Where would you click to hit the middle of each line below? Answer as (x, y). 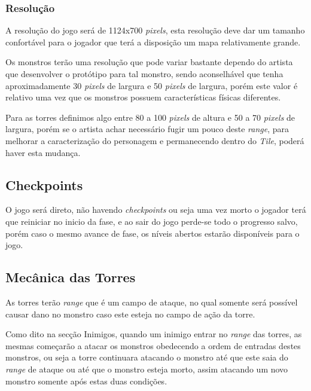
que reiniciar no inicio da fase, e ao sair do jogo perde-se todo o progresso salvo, (152, 221)
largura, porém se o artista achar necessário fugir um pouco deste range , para (147, 129)
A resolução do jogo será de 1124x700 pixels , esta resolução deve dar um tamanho (155, 30)
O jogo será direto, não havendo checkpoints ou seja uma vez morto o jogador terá (156, 210)
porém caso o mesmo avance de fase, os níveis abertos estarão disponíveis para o (153, 233)
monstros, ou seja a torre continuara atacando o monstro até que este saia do (147, 357)
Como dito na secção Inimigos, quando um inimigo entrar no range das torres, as (154, 334)
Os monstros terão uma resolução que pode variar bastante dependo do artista (149, 62)
